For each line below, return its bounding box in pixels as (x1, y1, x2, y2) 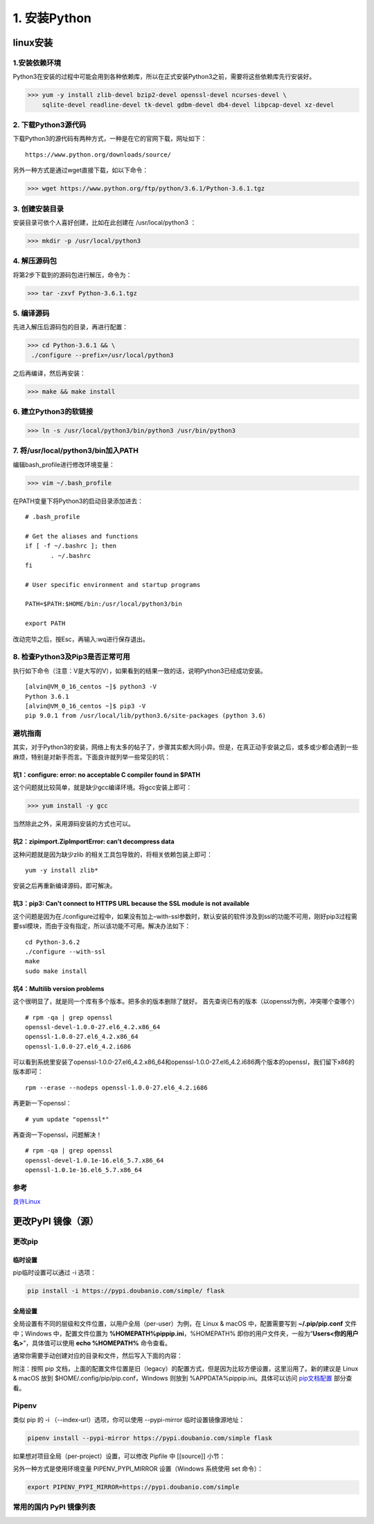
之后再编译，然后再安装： (12, 369, 86, 377)
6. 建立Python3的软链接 (12, 407, 93, 417)
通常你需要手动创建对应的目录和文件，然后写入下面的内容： (12, 1351, 183, 1360)
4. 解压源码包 (12, 256, 57, 266)
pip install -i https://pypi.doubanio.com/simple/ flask (27, 1287, 225, 1295)
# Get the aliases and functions (25, 532, 139, 540)
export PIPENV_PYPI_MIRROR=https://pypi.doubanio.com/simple (27, 1483, 240, 1491)
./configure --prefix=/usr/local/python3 (31, 351, 174, 359)
